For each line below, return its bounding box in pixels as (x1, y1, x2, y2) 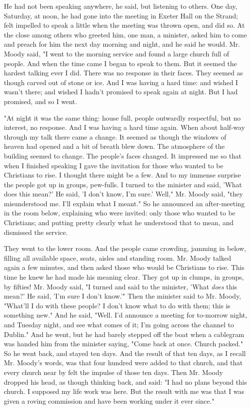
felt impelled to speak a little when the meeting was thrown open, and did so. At (4, 20, 245, 30)
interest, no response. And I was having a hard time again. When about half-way (4, 122, 245, 132)
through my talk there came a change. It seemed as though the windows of (4, 131, 226, 142)
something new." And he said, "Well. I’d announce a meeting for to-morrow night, (4, 310, 248, 320)
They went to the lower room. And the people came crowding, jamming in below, (4, 243, 246, 253)
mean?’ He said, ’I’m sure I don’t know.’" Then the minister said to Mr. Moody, (4, 291, 241, 301)
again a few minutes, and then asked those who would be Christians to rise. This (4, 262, 245, 272)
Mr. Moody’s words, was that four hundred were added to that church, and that (4, 357, 243, 368)
